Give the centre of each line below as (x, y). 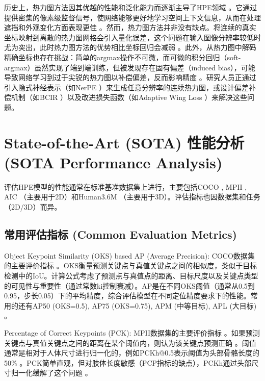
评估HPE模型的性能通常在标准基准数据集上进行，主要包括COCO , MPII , (126, 186)
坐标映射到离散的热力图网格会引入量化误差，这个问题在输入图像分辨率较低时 (132, 37)
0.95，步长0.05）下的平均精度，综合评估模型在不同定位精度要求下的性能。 (127, 296)
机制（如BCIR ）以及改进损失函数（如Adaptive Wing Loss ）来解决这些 (129, 97)
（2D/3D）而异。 (33, 207)
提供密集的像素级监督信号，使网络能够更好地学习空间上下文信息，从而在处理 (132, 17)
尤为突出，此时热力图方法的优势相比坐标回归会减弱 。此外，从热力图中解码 (130, 47)
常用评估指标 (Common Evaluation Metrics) (121, 234)
